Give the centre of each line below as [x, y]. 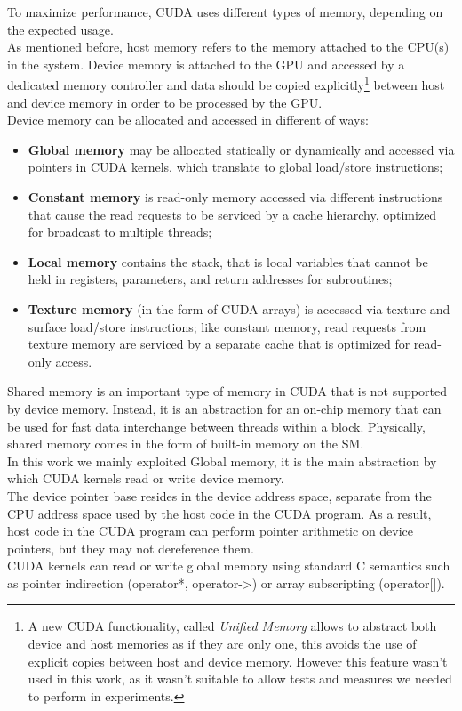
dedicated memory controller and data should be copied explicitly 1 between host [226, 84]
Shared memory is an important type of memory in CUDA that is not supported [227, 391]
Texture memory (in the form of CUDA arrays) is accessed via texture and [239, 308]
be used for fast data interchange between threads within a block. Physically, [216, 426]
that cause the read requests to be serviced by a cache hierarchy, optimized [232, 214]
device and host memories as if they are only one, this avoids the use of [222, 644]
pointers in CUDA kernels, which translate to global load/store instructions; [235, 167]
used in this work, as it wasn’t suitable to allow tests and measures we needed [240, 679]
